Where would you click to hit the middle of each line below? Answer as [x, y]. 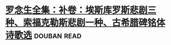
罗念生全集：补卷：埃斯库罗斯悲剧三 [81, 10]
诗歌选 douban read [43, 35]
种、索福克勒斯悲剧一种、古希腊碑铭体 [85, 23]
